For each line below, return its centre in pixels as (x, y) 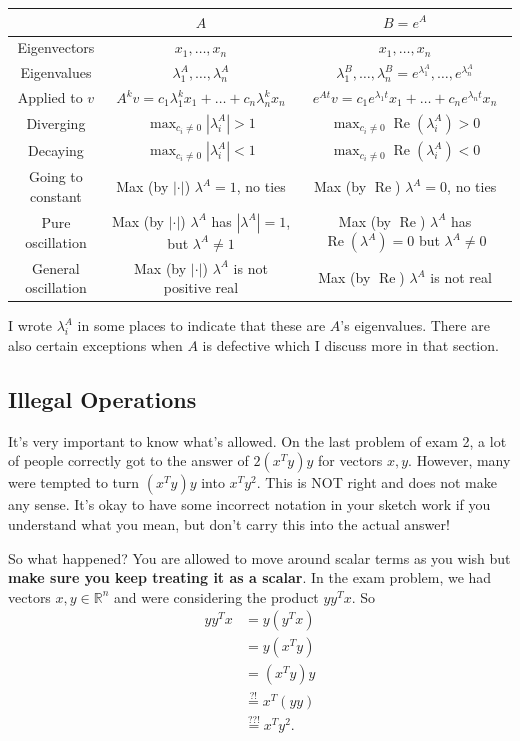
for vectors (350, 460)
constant (56, 195)
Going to (56, 176)
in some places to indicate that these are (201, 325)
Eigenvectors (56, 47)
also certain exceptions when (95, 344)
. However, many (459, 460)
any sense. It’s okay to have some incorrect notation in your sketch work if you (249, 504)
